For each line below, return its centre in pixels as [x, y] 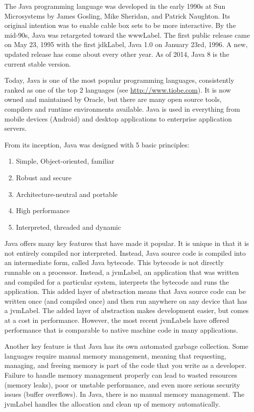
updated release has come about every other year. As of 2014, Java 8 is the [117, 54]
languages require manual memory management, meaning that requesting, [115, 355]
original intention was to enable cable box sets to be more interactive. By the [120, 25]
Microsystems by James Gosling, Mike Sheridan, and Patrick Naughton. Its [117, 15]
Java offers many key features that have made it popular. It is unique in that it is [127, 243]
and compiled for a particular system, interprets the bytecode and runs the [117, 281]
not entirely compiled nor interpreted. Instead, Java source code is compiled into [125, 253]
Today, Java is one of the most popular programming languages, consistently [119, 80]
